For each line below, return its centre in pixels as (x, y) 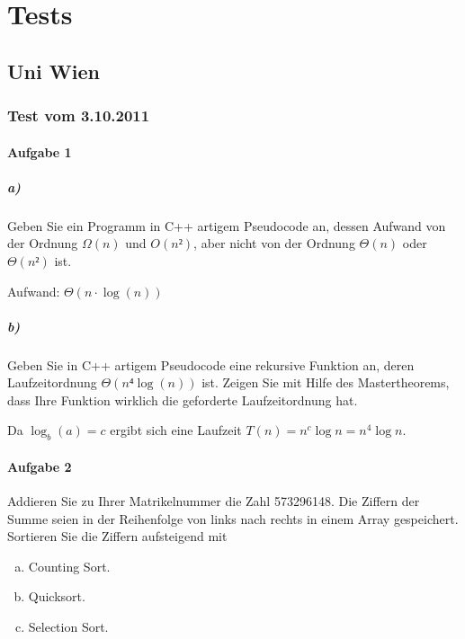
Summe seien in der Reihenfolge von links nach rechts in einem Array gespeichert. (233, 518)
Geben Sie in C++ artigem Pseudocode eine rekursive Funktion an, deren (211, 364)
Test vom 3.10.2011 (79, 115)
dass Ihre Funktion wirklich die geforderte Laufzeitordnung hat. (183, 399)
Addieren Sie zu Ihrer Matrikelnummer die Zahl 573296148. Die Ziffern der (214, 501)
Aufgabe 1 (40, 151)
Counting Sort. (69, 566)
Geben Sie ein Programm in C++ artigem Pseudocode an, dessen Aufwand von (227, 225)
